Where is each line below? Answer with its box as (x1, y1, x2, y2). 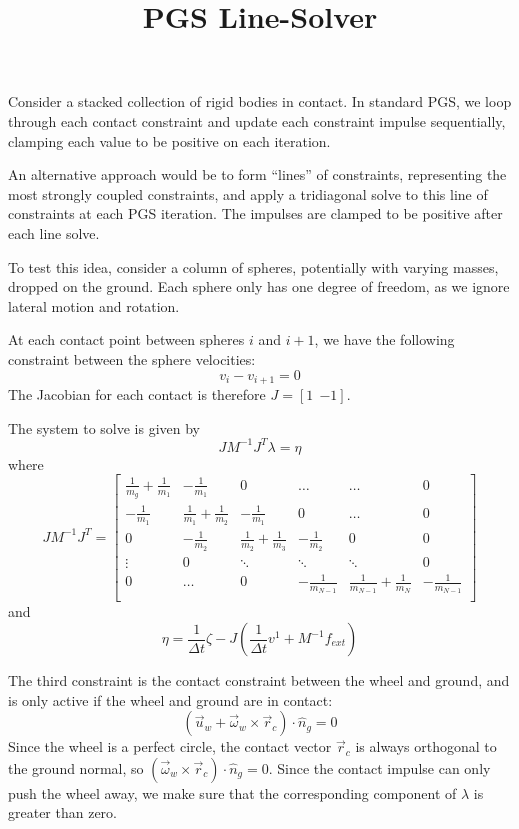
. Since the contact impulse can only (268, 757, 491, 778)
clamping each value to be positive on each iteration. (8, 130, 331, 151)
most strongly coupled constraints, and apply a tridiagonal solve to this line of (8, 183, 488, 204)
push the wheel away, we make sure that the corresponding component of (8, 782, 457, 803)
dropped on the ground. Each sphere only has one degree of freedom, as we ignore (8, 276, 510, 297)
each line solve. (8, 222, 100, 243)
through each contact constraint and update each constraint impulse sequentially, (8, 110, 506, 131)
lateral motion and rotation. (8, 295, 180, 316)
